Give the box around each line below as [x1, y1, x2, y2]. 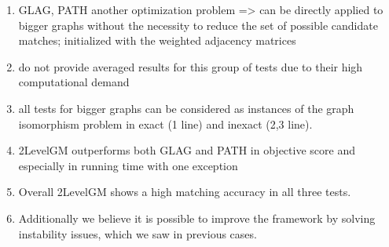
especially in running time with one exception [18, 157, 238, 173]
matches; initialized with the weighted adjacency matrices [18, 32, 296, 49]
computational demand [18, 74, 130, 90]
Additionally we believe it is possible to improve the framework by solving [18, 209, 376, 226]
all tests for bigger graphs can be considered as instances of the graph [18, 100, 354, 116]
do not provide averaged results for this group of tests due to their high [18, 58, 363, 74]
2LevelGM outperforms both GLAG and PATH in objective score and [18, 142, 355, 158]
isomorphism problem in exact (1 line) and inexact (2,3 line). [18, 115, 313, 132]
